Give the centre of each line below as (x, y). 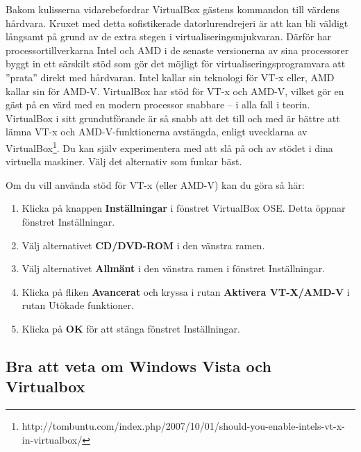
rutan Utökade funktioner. (78, 305)
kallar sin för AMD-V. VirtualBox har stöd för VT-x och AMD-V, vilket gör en (175, 91)
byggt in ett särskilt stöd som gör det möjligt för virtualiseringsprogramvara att (176, 64)
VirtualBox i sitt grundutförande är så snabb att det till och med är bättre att (173, 118)
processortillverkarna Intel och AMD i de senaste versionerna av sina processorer (177, 50)
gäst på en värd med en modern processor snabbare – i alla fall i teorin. (158, 104)
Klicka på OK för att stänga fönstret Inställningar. (131, 328)
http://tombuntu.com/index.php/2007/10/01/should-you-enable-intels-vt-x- (183, 426)
